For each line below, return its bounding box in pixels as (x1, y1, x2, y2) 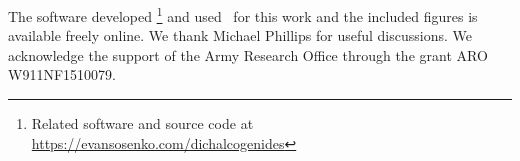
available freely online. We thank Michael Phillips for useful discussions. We (8, 25, 472, 46)
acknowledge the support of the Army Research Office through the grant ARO (8, 44, 488, 65)
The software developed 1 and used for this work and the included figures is (8, 3, 478, 26)
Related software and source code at (31, 113, 254, 134)
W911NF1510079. (8, 64, 116, 85)
